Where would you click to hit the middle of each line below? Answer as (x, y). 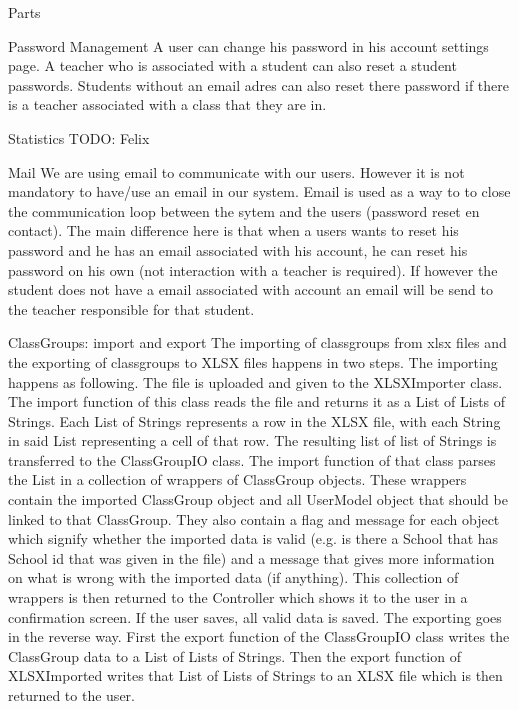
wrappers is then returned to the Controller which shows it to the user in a (238, 597)
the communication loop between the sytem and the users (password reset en (244, 210)
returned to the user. (71, 695)
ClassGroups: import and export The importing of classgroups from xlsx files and (257, 342)
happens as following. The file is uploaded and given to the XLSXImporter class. (255, 381)
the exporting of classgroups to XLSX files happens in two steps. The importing (253, 361)
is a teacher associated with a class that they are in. (167, 104)
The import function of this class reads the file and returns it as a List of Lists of (257, 401)
